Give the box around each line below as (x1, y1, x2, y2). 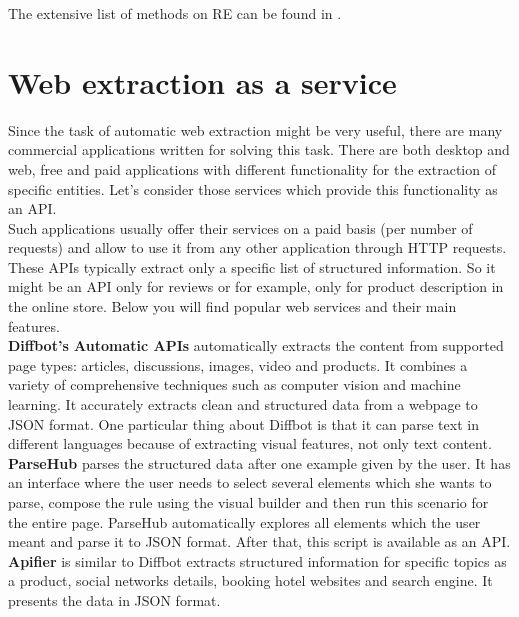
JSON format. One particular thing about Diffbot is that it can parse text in (8, 413, 479, 434)
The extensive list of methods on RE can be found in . (8, 3, 342, 23)
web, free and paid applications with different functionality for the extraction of (8, 158, 496, 179)
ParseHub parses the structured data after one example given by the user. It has (8, 452, 511, 473)
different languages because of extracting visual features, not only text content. (8, 433, 492, 454)
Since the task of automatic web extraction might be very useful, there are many (8, 119, 503, 140)
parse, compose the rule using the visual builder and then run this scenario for (8, 492, 489, 512)
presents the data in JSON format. (8, 589, 221, 610)
